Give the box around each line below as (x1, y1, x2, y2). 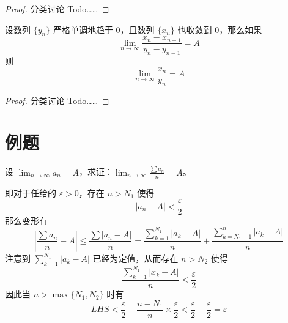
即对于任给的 (5, 186, 56, 199)
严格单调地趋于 (53, 23, 113, 35)
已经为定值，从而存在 (92, 251, 179, 264)
